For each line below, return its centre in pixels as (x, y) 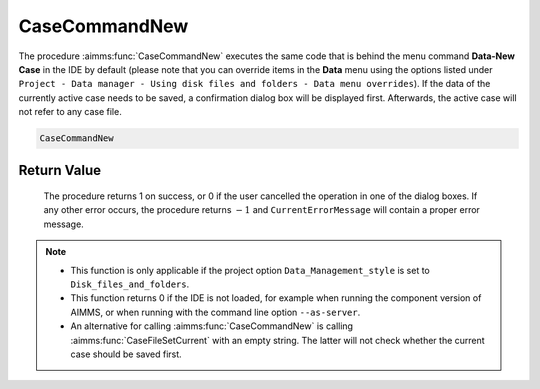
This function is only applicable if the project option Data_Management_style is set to (250, 270)
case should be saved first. (126, 354)
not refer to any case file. (70, 112)
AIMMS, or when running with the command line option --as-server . (215, 312)
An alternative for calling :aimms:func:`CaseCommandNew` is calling (212, 326)
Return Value (60, 170)
